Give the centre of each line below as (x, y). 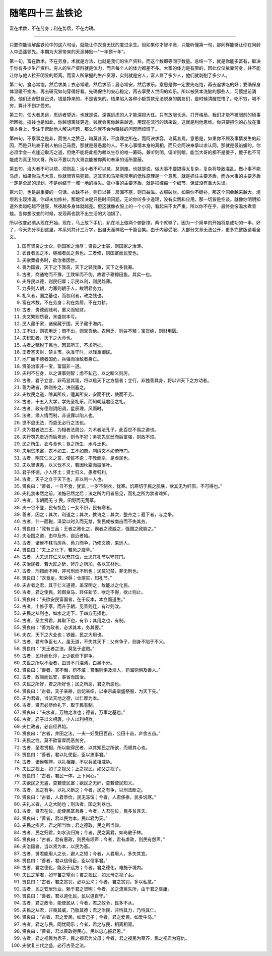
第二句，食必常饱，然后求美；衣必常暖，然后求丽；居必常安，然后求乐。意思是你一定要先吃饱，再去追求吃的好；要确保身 (135, 84)
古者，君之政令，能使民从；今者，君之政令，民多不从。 (79, 903)
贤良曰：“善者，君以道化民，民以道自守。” (65, 896)
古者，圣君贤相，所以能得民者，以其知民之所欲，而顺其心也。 (86, 748)
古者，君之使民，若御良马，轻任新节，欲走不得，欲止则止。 (84, 592)
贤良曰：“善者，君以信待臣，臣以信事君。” (65, 861)
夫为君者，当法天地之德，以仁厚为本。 (62, 698)
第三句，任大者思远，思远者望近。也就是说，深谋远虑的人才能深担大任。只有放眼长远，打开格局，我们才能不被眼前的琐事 (135, 115)
